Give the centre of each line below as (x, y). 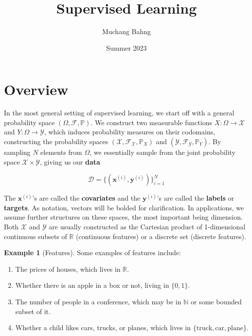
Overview (36, 89)
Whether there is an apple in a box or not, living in (92, 285)
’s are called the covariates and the (86, 198)
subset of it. (33, 311)
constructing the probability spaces (56, 141)
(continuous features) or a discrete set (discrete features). (161, 236)
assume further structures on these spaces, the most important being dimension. (123, 217)
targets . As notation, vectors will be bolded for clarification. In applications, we (124, 207)
